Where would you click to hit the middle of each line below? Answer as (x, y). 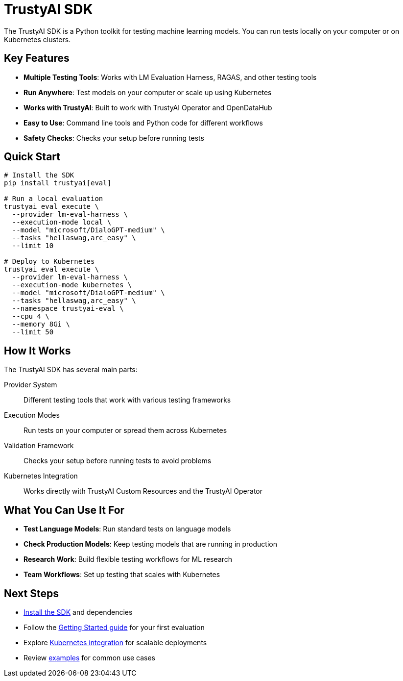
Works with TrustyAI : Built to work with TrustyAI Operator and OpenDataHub (148, 107)
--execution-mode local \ (62, 222)
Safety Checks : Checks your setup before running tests (114, 138)
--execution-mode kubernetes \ (72, 285)
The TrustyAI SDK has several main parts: (71, 370)
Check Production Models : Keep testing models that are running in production (150, 544)
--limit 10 (33, 246)
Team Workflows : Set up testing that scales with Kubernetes (122, 575)
